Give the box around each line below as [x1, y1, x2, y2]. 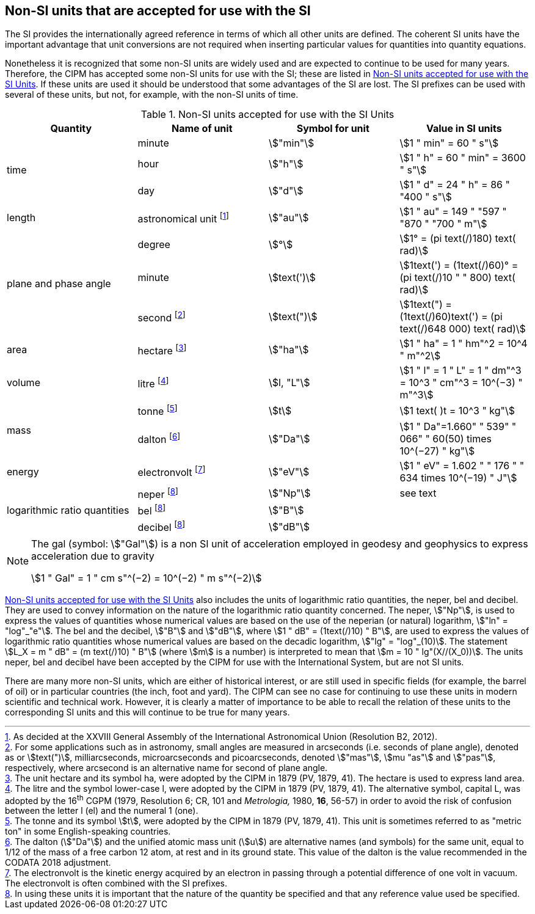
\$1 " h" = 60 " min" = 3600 [399, 152, 526, 164]
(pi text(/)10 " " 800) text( [399, 271, 515, 284]
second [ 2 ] [137, 309, 186, 324]
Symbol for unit [296, 122, 369, 135]
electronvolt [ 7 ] [137, 464, 206, 479]
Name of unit [172, 122, 233, 135]
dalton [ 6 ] [137, 431, 181, 446]
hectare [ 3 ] [137, 342, 187, 357]
